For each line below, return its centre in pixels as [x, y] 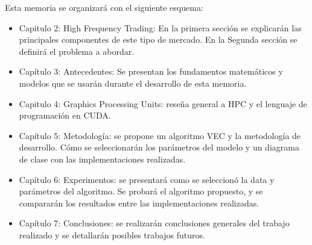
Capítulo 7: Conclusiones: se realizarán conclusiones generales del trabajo [154, 223]
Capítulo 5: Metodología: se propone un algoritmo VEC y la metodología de [160, 135]
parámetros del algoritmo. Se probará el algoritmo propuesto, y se [141, 191]
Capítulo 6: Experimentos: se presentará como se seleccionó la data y [147, 179]
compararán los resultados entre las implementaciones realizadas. [139, 203]
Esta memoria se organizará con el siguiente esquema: [104, 7]
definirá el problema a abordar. [77, 51]
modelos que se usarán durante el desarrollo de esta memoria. [133, 83]
